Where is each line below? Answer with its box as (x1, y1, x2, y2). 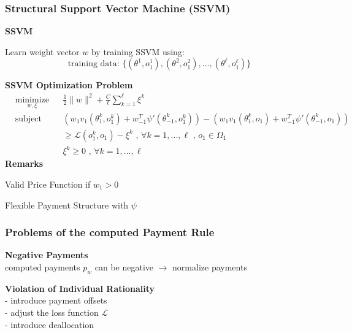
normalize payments (172, 260, 247, 273)
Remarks (5, 157, 44, 170)
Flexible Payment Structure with (5, 198, 129, 211)
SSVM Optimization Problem (5, 78, 133, 91)
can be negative (94, 260, 154, 273)
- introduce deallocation (5, 318, 94, 331)
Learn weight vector (5, 45, 80, 58)
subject (15, 114, 42, 123)
